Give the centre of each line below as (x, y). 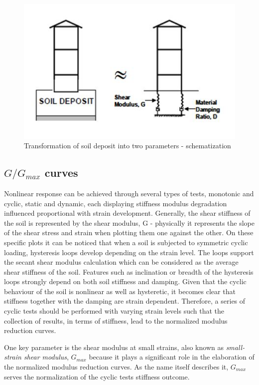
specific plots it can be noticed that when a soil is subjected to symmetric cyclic (126, 242)
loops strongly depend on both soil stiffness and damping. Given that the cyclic (125, 281)
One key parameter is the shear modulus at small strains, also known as (114, 347)
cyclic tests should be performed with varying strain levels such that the (114, 311)
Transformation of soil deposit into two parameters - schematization (128, 146)
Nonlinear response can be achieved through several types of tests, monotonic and (129, 193)
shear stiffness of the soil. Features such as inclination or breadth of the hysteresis (129, 271)
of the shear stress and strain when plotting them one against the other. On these (129, 232)
